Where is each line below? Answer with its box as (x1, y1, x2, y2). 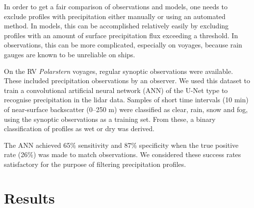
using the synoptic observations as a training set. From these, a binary (4, 114, 216, 124)
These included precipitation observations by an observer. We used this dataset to (4, 75, 250, 86)
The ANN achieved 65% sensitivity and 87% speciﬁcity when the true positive (4, 139, 239, 150)
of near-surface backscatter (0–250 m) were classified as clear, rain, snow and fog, (4, 104, 248, 114)
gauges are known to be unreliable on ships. (4, 49, 135, 59)
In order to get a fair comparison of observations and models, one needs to (4, 1, 228, 11)
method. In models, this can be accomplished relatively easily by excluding (4, 21, 229, 31)
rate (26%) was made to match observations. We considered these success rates (4, 149, 241, 160)
